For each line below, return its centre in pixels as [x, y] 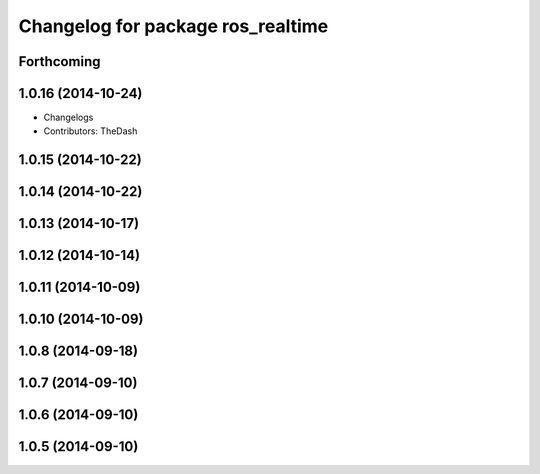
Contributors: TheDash [90, 131]
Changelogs [68, 117]
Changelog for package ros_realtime [173, 26]
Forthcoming [59, 61]
